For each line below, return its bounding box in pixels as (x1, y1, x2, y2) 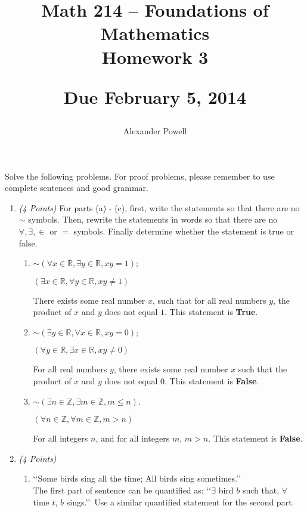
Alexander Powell (123, 124, 187, 137)
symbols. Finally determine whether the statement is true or (73, 224, 294, 237)
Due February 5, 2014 (63, 84, 247, 109)
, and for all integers (95, 432, 170, 445)
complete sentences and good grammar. (5, 181, 148, 194)
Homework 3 (101, 44, 209, 69)
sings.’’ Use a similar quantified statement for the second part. (66, 495, 294, 508)
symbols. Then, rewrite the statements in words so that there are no (28, 213, 278, 226)
